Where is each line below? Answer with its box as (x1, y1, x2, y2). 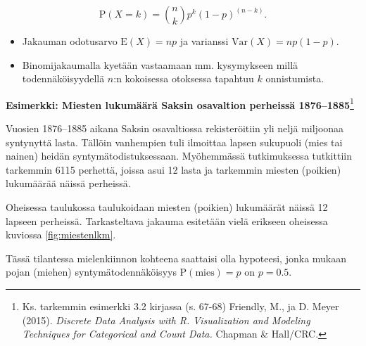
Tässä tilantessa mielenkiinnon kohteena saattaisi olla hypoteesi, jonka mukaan (6, 250, 347, 265)
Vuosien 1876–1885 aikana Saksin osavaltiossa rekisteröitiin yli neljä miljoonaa (6, 121, 344, 136)
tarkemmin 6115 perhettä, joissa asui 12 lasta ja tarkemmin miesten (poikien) (6, 162, 341, 177)
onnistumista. (265, 71, 324, 86)
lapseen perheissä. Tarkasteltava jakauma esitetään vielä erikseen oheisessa (6, 213, 328, 228)
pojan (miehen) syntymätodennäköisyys (6, 264, 177, 279)
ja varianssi (179, 34, 229, 48)
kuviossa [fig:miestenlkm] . (6, 227, 116, 242)
